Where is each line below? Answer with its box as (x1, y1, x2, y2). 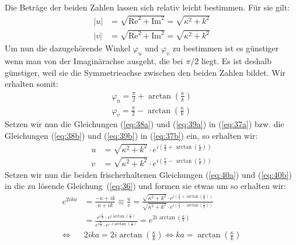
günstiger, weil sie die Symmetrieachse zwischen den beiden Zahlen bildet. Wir (5, 66, 286, 78)
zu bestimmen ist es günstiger (172, 42, 279, 54)
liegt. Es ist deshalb (201, 55, 272, 67)
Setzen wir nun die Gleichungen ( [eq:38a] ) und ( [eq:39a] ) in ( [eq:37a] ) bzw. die (5, 118, 284, 130)
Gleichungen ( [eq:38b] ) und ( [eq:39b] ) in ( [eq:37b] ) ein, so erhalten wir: (5, 129, 258, 142)
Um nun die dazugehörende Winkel (5, 42, 131, 54)
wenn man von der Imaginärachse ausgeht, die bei (5, 55, 183, 67)
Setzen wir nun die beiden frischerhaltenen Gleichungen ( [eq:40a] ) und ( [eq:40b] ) (5, 168, 292, 180)
